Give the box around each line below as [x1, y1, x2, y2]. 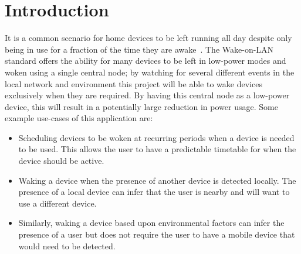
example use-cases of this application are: [5, 112, 153, 124]
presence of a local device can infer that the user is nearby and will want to [18, 186, 290, 198]
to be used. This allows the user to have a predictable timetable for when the [18, 143, 296, 155]
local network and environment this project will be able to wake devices [5, 77, 262, 90]
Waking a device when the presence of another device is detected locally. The [18, 174, 296, 186]
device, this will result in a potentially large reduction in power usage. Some [5, 100, 278, 112]
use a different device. [18, 197, 97, 209]
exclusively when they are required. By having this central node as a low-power [5, 89, 290, 101]
